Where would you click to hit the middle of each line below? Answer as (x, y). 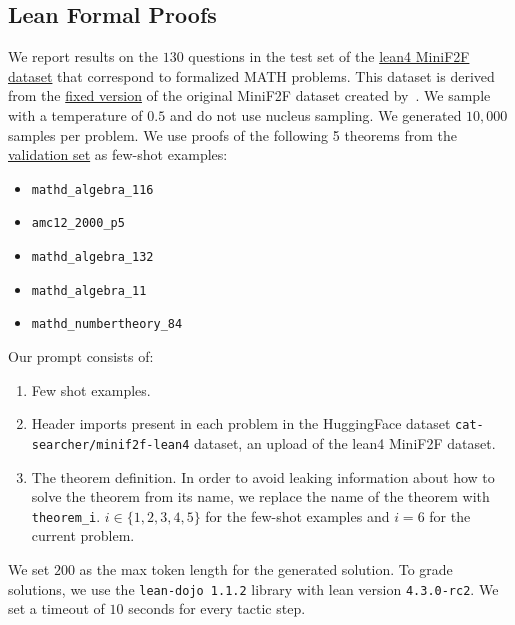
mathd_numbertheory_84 (107, 324)
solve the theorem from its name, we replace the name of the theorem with (260, 496)
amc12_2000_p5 (78, 223)
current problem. (83, 535)
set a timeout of (56, 608)
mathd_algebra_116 (92, 189)
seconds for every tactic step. (217, 608)
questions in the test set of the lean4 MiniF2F (329, 56)
